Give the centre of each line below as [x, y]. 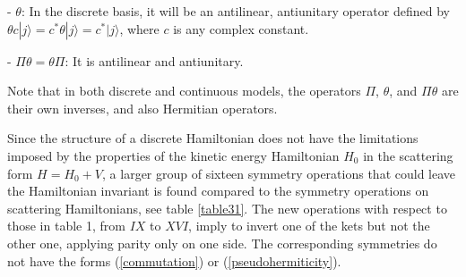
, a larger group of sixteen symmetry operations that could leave [279, 173]
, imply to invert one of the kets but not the [309, 226]
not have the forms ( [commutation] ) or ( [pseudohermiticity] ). [174, 260]
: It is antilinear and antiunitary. [154, 60]
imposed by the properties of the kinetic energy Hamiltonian [173, 155]
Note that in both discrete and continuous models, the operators [184, 91]
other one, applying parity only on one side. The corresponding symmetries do [222, 243]
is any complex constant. [241, 28]
